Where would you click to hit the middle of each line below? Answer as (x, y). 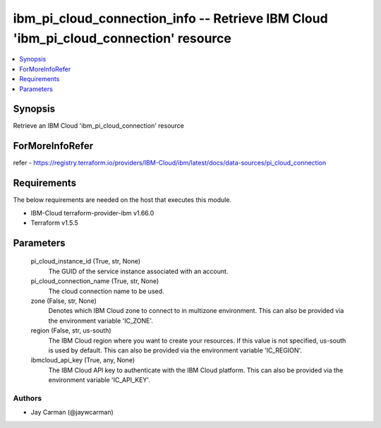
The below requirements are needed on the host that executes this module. (122, 200)
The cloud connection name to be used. (107, 291)
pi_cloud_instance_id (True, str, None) (86, 261)
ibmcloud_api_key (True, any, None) (83, 360)
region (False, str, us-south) (71, 331)
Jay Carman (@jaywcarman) (72, 412)
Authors (28, 398)
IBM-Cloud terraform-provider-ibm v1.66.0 (92, 213)
